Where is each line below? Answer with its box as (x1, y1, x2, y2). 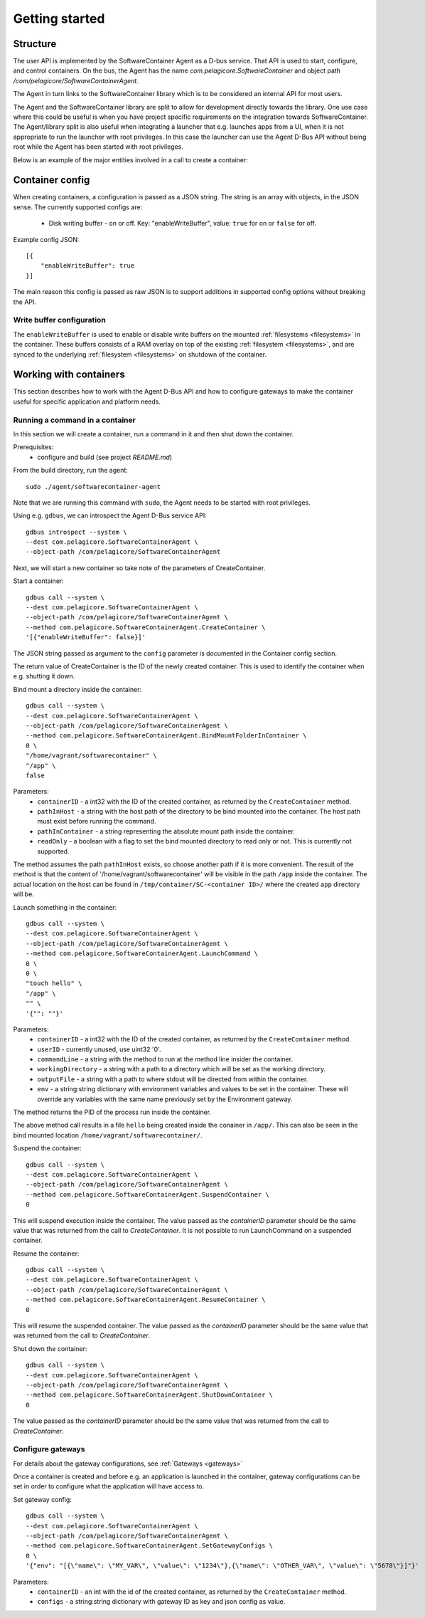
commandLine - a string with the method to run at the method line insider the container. (37, 1055, 294, 1063)
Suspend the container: (13, 1144, 82, 1152)
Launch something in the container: (13, 903, 117, 911)
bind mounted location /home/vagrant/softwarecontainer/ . (13, 1130, 203, 1139)
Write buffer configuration (13, 315, 106, 325)
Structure (13, 38, 57, 50)
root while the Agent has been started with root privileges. (13, 142, 184, 151)
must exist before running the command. (37, 817, 156, 826)
